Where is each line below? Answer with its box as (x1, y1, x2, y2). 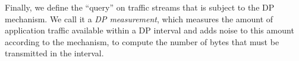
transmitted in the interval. (5, 47, 104, 59)
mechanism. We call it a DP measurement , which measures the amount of (5, 12, 273, 25)
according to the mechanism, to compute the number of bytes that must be (5, 35, 279, 48)
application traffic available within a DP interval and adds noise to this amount (5, 24, 294, 36)
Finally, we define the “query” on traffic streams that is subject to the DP (5, 1, 275, 13)
